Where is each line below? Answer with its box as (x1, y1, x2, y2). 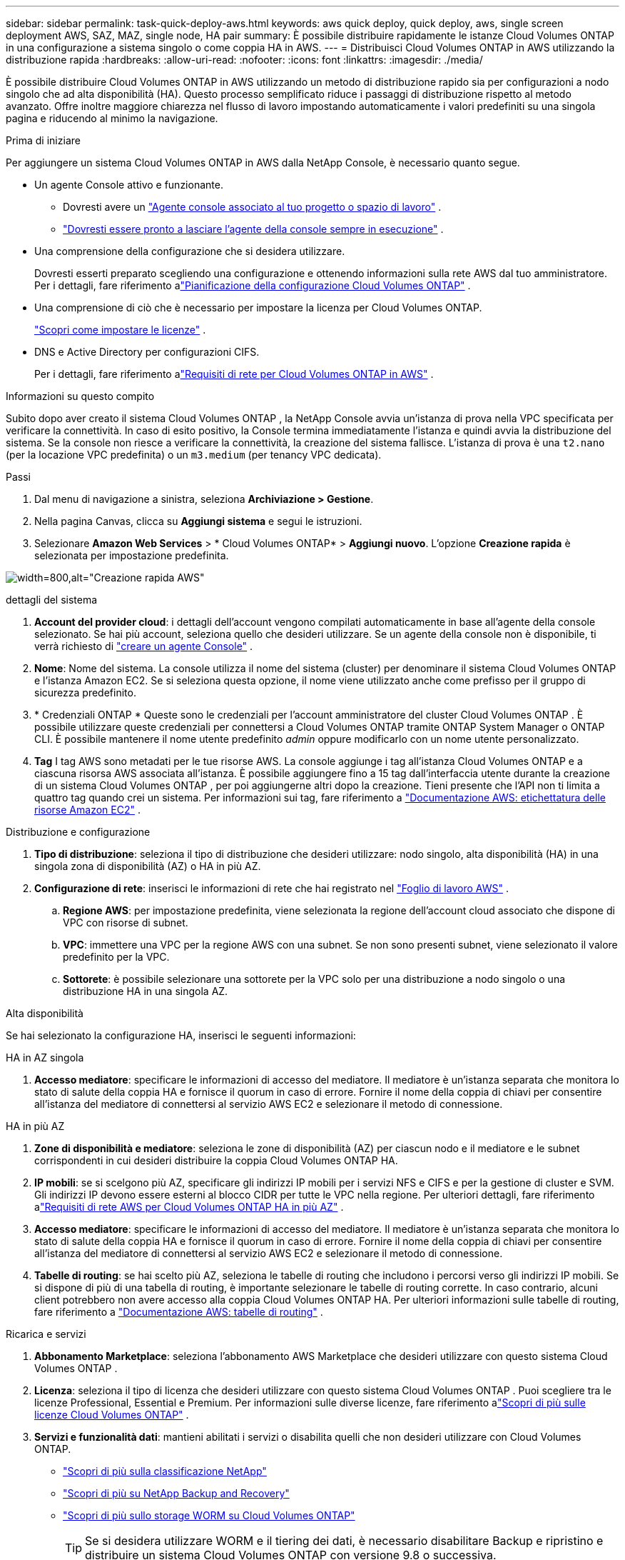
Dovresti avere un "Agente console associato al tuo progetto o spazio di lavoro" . (63, 201, 442, 213)
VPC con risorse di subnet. (63, 916, 188, 929)
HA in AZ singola (6, 1051, 84, 1064)
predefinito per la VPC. (63, 951, 170, 963)
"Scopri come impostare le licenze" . (34, 324, 206, 336)
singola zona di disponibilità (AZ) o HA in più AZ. (34, 860, 261, 872)
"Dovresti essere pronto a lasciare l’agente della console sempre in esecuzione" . (63, 223, 444, 235)
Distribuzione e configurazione (6, 826, 151, 838)
